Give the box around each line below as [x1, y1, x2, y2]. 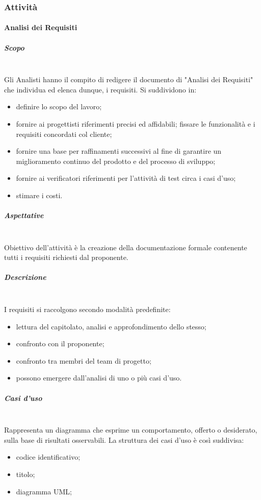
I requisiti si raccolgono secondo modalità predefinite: [4, 304, 171, 315]
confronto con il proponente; [16, 338, 105, 349]
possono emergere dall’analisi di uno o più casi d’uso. [16, 372, 182, 383]
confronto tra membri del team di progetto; [16, 355, 151, 366]
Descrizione [4, 272, 46, 282]
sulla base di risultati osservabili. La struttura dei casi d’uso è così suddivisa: [4, 434, 244, 445]
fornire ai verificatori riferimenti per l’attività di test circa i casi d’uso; [16, 173, 236, 183]
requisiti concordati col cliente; [16, 128, 112, 139]
